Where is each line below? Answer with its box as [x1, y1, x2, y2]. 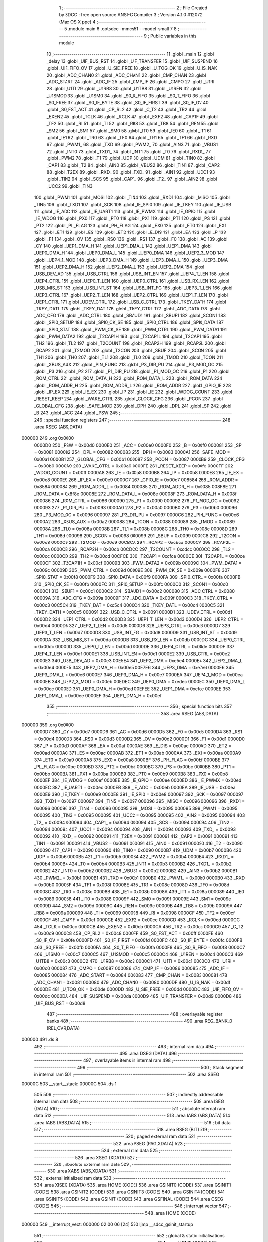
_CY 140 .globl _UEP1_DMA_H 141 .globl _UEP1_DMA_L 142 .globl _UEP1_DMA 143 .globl [34, 243, 212, 249]
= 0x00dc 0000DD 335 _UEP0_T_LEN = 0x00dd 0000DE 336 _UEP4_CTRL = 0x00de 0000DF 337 [34, 644, 235, 650]
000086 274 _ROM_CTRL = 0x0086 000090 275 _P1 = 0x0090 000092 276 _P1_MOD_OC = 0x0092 [34, 497, 239, 504]
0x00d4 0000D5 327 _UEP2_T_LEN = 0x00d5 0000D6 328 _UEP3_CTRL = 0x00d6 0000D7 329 [34, 622, 230, 628]
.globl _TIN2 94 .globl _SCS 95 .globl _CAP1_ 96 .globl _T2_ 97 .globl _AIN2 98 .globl [46, 176, 217, 182]
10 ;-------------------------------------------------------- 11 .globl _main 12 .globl [46, 51, 214, 57]
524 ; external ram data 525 [101, 1148, 158, 1154]
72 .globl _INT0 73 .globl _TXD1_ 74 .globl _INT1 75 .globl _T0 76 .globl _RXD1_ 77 [46, 148, 211, 154]
